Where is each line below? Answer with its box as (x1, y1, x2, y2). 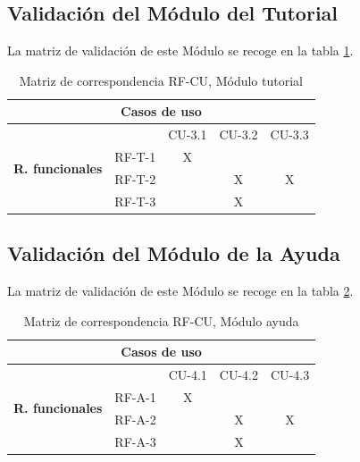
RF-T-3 (114, 191, 156, 210)
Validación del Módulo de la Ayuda (7, 239, 340, 267)
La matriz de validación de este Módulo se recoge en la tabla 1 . (7, 41, 354, 60)
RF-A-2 (114, 409, 156, 428)
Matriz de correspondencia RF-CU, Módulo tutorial (19, 71, 303, 89)
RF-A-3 (114, 432, 156, 450)
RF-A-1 (114, 387, 156, 406)
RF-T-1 (114, 147, 156, 166)
